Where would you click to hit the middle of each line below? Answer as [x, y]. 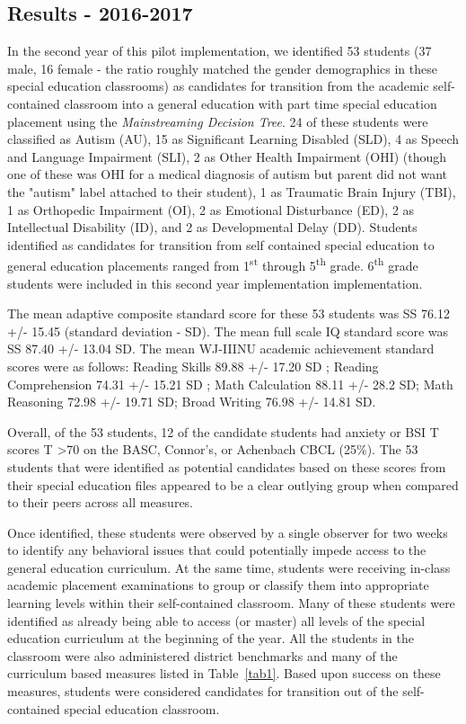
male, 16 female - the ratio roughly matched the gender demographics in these [222, 68]
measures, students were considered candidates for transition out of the [203, 691]
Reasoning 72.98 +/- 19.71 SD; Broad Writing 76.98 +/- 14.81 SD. [192, 402]
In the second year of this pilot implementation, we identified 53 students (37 [220, 51]
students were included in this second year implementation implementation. [215, 283]
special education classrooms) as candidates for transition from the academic [218, 86]
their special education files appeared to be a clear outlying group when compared [233, 484]
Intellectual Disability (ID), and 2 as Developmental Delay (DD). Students [212, 227]
